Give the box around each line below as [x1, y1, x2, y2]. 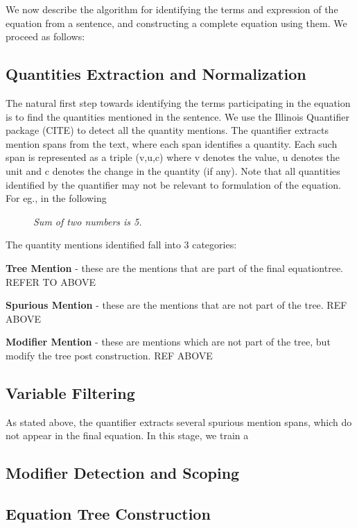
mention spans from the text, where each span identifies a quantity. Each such [6, 136, 338, 151]
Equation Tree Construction [6, 503, 211, 525]
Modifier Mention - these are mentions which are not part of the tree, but [6, 334, 331, 349]
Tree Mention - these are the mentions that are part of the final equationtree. [6, 260, 344, 275]
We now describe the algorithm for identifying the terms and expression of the [6, 2, 338, 16]
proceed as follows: [6, 29, 85, 44]
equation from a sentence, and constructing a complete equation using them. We [6, 15, 347, 30]
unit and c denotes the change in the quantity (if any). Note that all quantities [6, 163, 340, 178]
